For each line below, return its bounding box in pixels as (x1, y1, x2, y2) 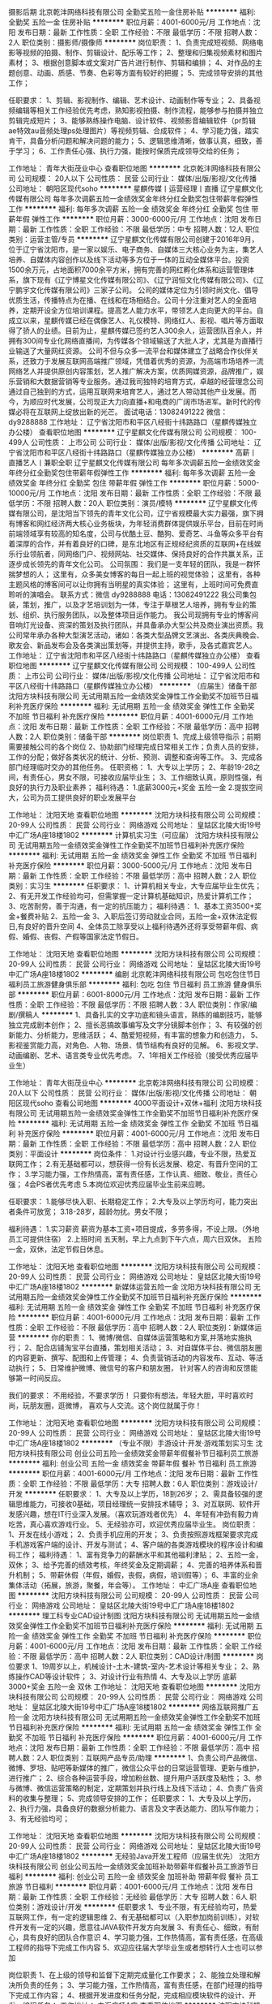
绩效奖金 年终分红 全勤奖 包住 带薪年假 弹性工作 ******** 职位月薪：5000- (8, 478, 260, 487)
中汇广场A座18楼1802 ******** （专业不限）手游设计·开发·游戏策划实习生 (8, 1438, 254, 1448)
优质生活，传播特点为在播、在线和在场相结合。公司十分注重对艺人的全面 (8, 296, 249, 304)
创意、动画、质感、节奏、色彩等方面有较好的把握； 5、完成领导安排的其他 (15, 68, 263, 77)
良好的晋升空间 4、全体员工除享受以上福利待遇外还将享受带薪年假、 (24, 922, 252, 931)
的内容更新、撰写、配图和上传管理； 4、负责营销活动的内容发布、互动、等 (8, 1353, 257, 1363)
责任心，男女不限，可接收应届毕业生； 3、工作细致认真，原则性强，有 (29, 772, 263, 782)
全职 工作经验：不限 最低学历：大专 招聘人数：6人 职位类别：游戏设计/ (22, 1479, 257, 1488)
